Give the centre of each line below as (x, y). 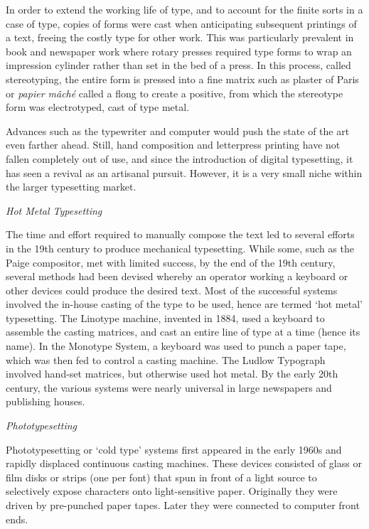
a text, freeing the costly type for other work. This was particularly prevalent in (180, 37)
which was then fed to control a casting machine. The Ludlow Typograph (166, 359)
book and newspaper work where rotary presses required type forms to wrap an (179, 51)
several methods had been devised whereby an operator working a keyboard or (177, 276)
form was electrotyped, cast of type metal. (98, 107)
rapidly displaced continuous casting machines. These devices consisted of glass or (184, 463)
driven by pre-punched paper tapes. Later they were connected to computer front (183, 505)
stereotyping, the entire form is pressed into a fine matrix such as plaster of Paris (182, 79)
